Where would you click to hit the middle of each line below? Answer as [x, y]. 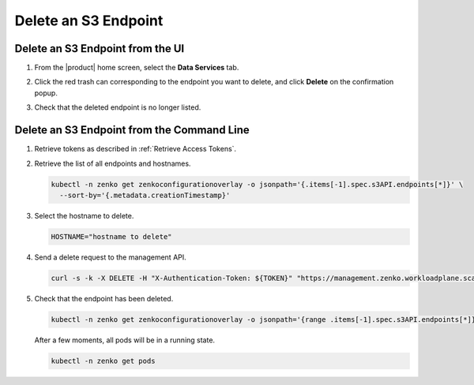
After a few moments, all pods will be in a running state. [125, 340]
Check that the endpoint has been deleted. [104, 298]
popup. [46, 93]
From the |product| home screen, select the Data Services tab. [137, 68]
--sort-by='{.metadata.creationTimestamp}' [145, 195]
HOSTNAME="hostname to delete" [112, 236]
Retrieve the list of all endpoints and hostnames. [113, 163]
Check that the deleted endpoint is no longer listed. [118, 107]
